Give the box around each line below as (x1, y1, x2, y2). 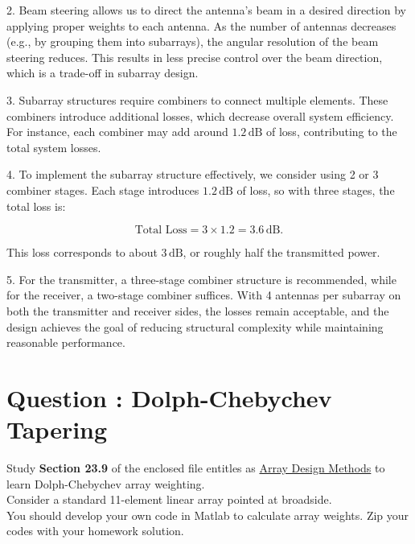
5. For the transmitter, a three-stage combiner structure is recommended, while (6, 270, 397, 287)
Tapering (6, 413, 108, 446)
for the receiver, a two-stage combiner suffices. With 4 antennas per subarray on (6, 286, 401, 303)
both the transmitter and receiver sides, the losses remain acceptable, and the (6, 302, 389, 319)
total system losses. (6, 138, 101, 155)
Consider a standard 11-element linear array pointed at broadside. (6, 491, 332, 508)
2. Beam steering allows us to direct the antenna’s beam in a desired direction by (6, 2, 406, 18)
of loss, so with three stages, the (236, 181, 395, 198)
